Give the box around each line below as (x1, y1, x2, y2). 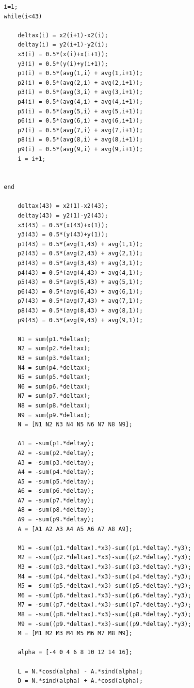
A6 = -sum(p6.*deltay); (17, 487, 95, 495)
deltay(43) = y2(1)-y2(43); (17, 212, 108, 219)
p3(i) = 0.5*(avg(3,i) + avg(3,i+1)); (17, 89, 143, 96)
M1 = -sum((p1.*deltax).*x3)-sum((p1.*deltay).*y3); (17, 544, 192, 551)
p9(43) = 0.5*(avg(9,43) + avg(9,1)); (17, 316, 143, 324)
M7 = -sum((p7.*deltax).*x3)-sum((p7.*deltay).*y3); (17, 601, 192, 609)
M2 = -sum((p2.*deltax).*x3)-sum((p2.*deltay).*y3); (17, 554, 192, 561)
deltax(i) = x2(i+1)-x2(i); (17, 31, 108, 39)
